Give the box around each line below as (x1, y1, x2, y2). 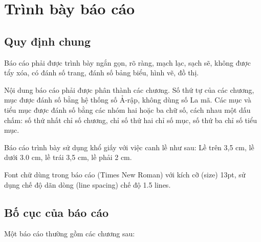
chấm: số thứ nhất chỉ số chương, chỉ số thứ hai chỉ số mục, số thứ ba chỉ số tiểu (4, 114, 257, 125)
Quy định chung (4, 33, 91, 49)
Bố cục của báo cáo (4, 204, 108, 220)
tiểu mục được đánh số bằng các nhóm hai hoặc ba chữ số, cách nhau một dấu (4, 104, 251, 115)
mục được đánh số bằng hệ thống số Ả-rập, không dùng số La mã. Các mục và (4, 94, 251, 105)
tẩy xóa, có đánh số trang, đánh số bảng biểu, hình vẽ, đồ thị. (4, 67, 199, 78)
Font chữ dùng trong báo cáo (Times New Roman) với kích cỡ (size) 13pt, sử (4, 169, 246, 179)
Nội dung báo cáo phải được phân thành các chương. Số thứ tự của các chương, (4, 84, 254, 95)
